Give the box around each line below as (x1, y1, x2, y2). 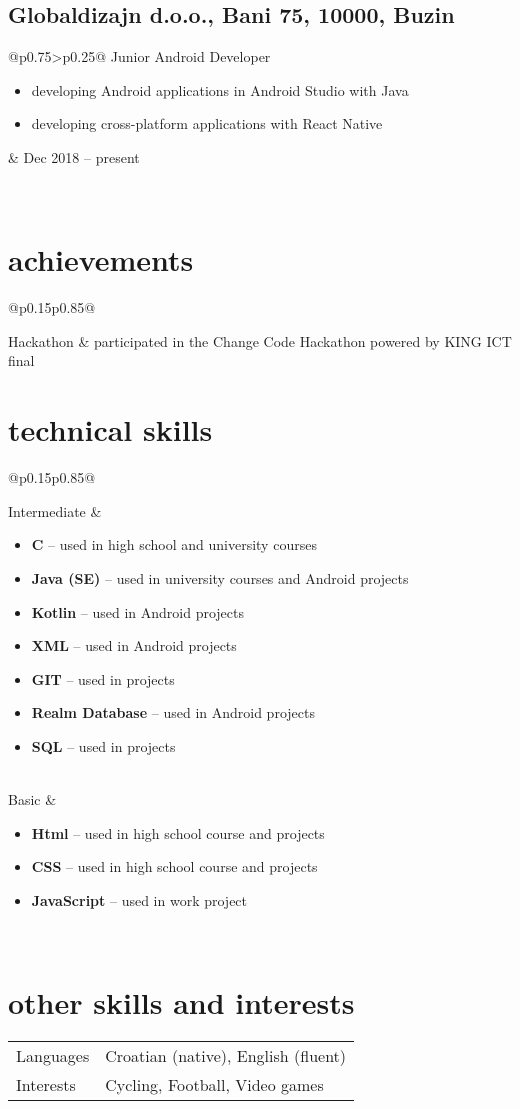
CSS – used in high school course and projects (31, 856, 318, 877)
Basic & (8, 789, 57, 810)
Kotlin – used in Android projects (31, 601, 245, 622)
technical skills (8, 409, 213, 450)
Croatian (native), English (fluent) (105, 1044, 347, 1068)
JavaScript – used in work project (31, 889, 248, 910)
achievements (8, 239, 194, 280)
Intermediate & (8, 500, 102, 521)
